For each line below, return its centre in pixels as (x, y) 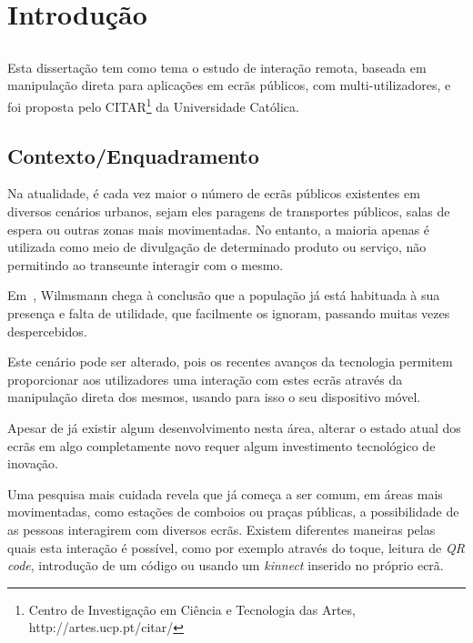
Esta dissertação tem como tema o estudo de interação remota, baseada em (217, 67)
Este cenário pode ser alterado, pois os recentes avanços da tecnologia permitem (230, 362)
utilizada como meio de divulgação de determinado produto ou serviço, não (217, 247)
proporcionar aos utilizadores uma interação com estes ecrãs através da (205, 379)
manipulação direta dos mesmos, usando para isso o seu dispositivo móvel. (214, 397)
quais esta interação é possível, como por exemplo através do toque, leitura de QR (236, 547)
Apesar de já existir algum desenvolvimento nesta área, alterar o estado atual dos (234, 427)
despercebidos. (47, 331)
